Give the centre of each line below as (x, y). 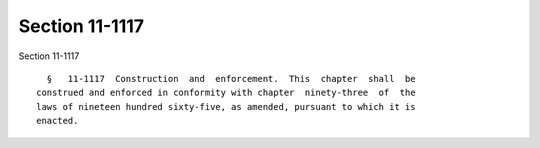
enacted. (57, 121)
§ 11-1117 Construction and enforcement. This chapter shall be (231, 78)
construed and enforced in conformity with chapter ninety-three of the (226, 93)
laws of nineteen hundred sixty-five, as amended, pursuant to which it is (226, 106)
